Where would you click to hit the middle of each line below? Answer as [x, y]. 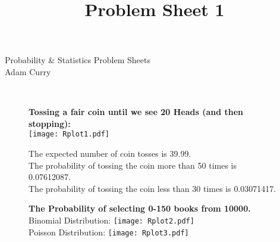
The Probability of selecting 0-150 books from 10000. [140, 208]
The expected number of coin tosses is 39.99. [110, 153]
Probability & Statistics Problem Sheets [78, 60]
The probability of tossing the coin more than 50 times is [133, 165]
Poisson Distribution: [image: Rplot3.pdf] [109, 232]
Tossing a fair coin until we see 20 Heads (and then [136, 112]
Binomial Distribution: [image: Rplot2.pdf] [111, 220]
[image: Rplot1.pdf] [69, 134]
